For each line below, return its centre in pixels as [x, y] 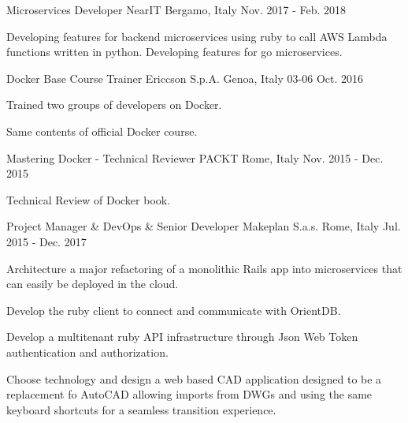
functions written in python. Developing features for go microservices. [174, 52]
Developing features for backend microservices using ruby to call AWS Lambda [197, 36]
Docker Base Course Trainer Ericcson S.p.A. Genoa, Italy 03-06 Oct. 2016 [185, 78]
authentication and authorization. [87, 352]
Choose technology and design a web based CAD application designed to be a [194, 378]
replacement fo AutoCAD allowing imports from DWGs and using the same [189, 394]
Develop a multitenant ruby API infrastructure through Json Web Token [182, 337]
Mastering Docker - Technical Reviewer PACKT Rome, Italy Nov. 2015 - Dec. [195, 157]
